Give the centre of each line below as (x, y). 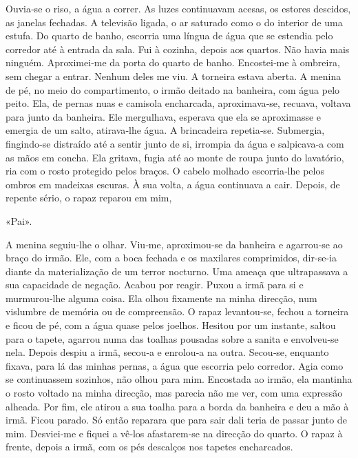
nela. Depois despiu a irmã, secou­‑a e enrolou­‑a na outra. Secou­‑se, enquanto (167, 352)
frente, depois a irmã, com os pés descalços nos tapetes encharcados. (149, 447)
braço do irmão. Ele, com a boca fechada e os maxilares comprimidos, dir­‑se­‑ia (171, 258)
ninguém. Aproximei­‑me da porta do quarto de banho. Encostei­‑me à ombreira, (173, 62)
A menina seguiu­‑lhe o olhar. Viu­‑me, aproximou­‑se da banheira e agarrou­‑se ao (174, 244)
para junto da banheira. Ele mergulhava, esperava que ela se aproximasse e (164, 116)
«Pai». (19, 220)
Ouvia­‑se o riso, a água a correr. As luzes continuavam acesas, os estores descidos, (178, 8)
